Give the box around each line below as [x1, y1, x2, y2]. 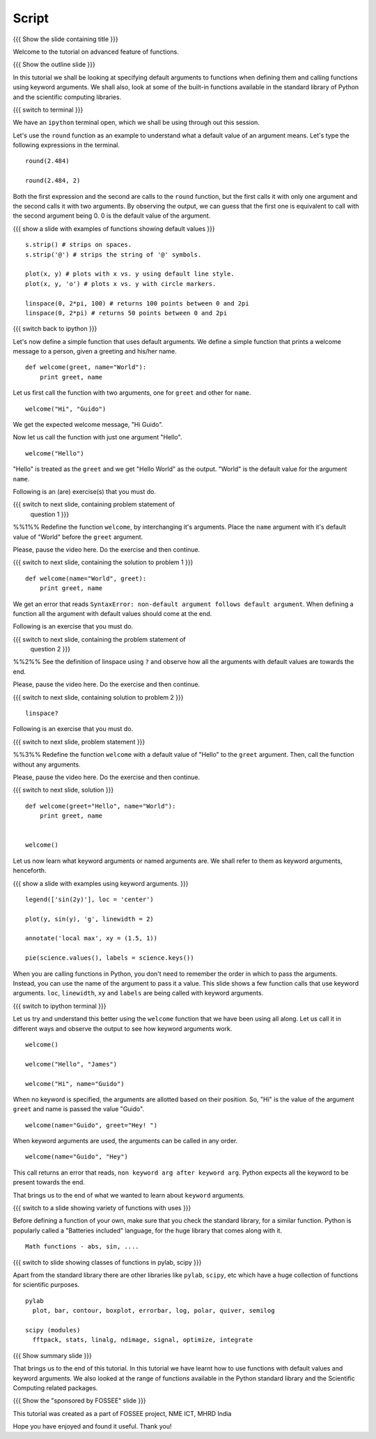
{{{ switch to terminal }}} [13, 105, 84, 114]
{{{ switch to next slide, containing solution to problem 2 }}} [13, 693, 184, 701]
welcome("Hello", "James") [25, 1060, 118, 1068]
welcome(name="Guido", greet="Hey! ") [25, 1121, 158, 1129]
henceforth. [13, 866, 47, 875]
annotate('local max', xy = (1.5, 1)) [25, 935, 158, 942]
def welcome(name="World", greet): [25, 574, 147, 582]
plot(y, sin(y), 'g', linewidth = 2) [25, 914, 155, 923]
